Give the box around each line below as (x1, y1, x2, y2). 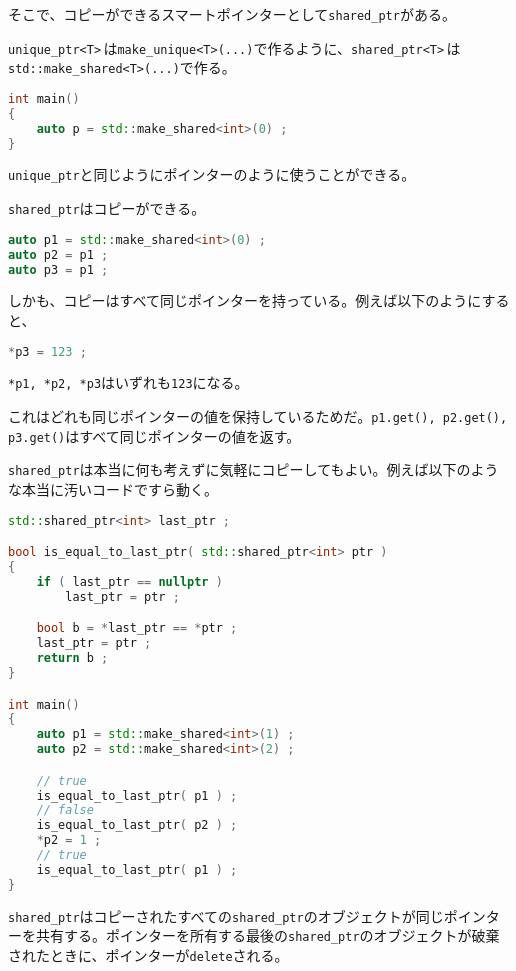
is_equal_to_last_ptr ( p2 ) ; (36, 818, 238, 833)
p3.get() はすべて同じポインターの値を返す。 (8, 425, 301, 446)
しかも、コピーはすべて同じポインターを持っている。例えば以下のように (8, 290, 482, 311)
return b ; (36, 651, 109, 666)
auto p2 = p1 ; (8, 247, 109, 262)
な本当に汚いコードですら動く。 (8, 479, 218, 500)
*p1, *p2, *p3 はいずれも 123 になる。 (8, 372, 249, 393)
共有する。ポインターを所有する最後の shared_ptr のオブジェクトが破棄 (35, 925, 500, 946)
